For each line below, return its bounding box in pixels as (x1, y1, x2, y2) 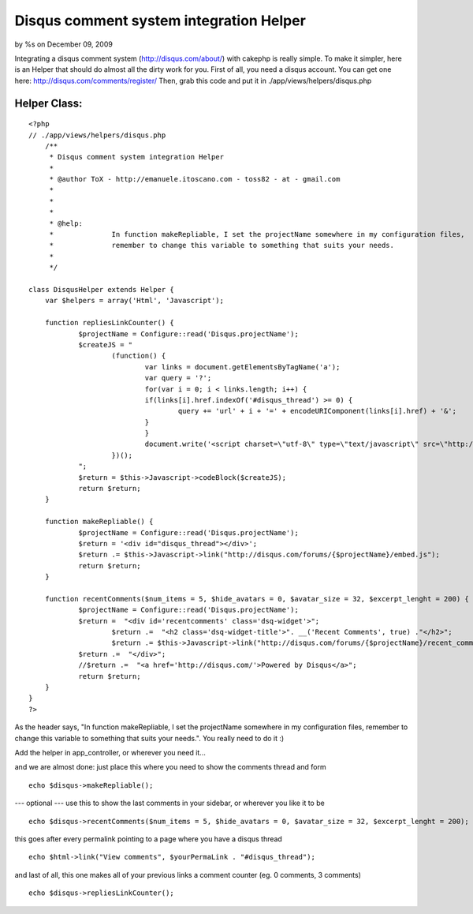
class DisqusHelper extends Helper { (28, 285, 175, 294)
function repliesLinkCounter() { (44, 318, 175, 328)
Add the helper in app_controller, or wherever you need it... (14, 748, 207, 757)
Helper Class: (14, 96, 83, 110)
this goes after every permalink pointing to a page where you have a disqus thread (14, 833, 283, 844)
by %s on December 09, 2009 (14, 39, 114, 49)
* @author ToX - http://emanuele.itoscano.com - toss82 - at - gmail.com (49, 174, 341, 184)
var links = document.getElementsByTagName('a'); (144, 362, 341, 371)
